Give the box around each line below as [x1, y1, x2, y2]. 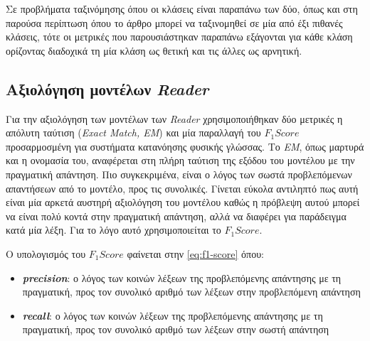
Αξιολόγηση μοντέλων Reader [6, 77, 209, 99]
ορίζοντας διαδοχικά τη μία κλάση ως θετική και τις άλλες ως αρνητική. [6, 43, 302, 58]
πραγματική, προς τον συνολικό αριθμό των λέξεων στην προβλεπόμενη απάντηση [22, 284, 361, 299]
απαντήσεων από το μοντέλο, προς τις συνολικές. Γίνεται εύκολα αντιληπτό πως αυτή [6, 180, 359, 195]
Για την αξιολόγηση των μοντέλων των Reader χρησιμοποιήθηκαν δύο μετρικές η [6, 111, 343, 126]
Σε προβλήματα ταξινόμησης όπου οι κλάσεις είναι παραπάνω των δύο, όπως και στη [6, 1, 358, 16]
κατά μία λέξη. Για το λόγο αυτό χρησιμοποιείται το [6, 222, 221, 237]
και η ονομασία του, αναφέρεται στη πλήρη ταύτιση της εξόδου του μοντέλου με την [6, 153, 355, 168]
